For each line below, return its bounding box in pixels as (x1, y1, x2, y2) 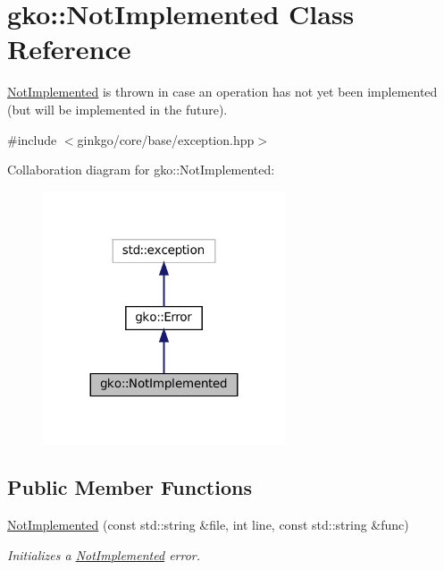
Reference (7, 30, 131, 67)
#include (7, 130, 57, 149)
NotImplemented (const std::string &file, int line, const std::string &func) (7, 515, 409, 534)
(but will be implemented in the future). (7, 99, 228, 118)
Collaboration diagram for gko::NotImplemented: (7, 160, 275, 179)
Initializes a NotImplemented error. (7, 545, 201, 564)
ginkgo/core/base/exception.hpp (77, 130, 255, 149)
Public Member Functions (7, 473, 252, 501)
